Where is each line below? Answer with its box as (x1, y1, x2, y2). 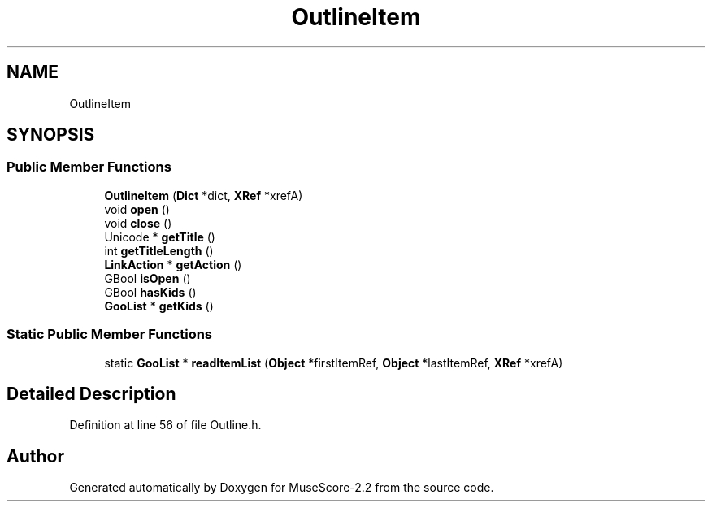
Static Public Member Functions (7, 326, 213, 343)
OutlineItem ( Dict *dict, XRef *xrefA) (104, 188, 303, 202)
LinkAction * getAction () (104, 257, 242, 271)
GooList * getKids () (104, 298, 214, 313)
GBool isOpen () (104, 271, 191, 285)
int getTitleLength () (104, 243, 214, 258)
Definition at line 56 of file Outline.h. (69, 418, 262, 432)
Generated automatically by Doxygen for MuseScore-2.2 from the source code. (69, 480, 494, 495)
